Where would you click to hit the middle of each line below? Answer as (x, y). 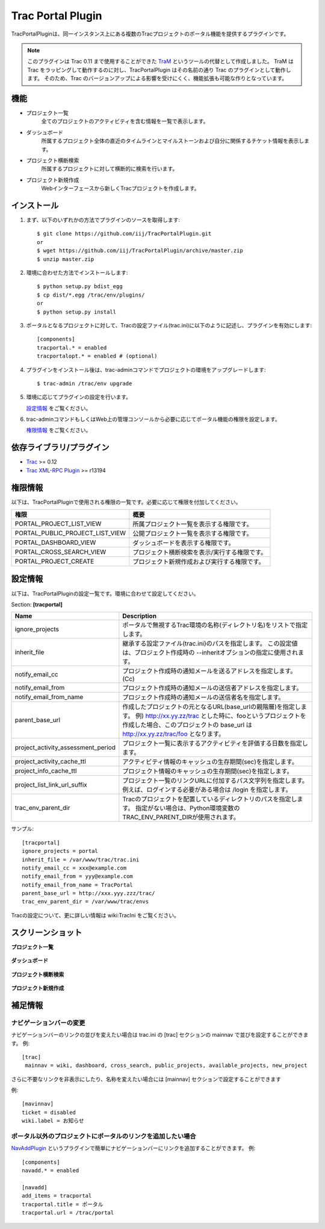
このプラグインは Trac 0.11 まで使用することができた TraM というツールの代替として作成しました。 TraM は (161, 61)
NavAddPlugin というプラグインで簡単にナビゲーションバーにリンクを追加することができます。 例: (133, 1148)
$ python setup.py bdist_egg (80, 287)
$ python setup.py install (77, 312)
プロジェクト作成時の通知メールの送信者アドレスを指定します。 (212, 688)
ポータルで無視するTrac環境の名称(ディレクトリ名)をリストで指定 (215, 625)
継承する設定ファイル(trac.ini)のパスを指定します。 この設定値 (210, 644)
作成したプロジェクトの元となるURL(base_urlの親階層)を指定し (212, 707)
